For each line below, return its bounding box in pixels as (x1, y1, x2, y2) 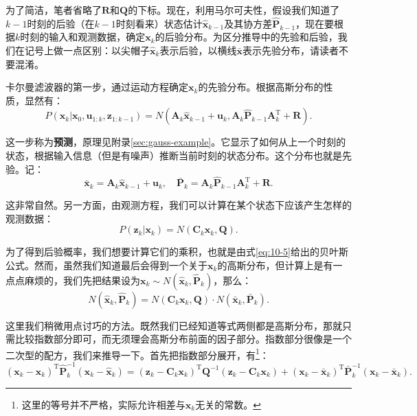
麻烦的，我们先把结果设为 (24, 273, 140, 287)
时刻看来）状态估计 (115, 16, 203, 30)
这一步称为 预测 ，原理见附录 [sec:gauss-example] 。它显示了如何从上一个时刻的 (5, 135, 346, 149)
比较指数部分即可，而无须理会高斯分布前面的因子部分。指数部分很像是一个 (14, 332, 352, 346)
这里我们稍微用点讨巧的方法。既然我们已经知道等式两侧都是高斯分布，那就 (5, 318, 342, 332)
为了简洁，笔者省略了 (5, 3, 102, 16)
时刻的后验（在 (27, 16, 95, 30)
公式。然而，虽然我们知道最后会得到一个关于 (5, 257, 207, 272)
